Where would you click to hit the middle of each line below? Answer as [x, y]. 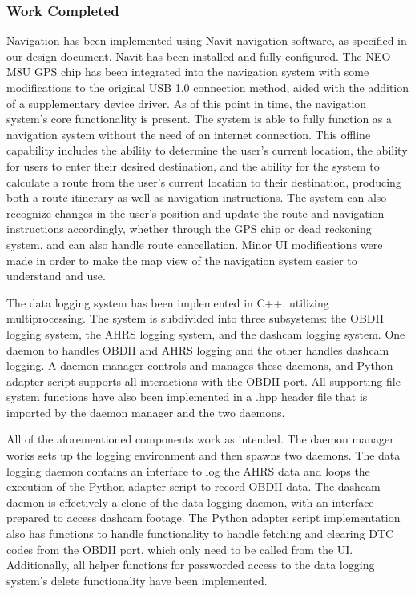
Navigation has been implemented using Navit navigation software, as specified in [207, 40]
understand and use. [56, 276]
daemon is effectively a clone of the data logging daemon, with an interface [190, 502]
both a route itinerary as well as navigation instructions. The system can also [197, 197]
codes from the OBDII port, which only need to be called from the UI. [180, 549]
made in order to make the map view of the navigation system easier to [182, 260]
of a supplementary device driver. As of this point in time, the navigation [187, 103]
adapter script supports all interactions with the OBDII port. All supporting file [203, 381]
